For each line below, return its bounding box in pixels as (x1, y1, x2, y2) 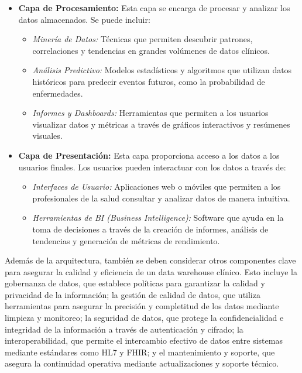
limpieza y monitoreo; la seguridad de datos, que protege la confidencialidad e (5, 312, 284, 324)
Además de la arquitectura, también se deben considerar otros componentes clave (5, 254, 296, 266)
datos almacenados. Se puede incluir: (18, 13, 150, 25)
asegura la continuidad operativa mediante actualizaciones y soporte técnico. (5, 357, 279, 369)
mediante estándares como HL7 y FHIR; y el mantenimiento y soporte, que (5, 345, 275, 358)
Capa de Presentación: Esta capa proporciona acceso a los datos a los (18, 149, 280, 161)
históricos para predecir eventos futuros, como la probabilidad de (32, 75, 265, 87)
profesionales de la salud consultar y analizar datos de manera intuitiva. (32, 191, 290, 204)
